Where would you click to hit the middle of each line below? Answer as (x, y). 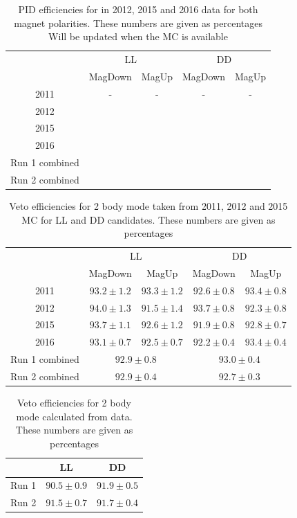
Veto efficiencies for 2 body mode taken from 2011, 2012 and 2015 (148, 206)
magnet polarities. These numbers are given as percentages (138, 23)
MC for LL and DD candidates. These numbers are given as (148, 219)
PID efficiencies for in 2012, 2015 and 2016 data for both (138, 9)
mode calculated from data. (74, 416)
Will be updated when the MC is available (138, 36)
